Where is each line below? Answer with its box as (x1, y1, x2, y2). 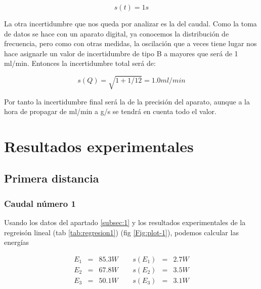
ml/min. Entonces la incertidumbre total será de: (4, 58, 156, 68)
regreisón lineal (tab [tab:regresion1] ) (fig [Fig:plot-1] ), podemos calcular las (4, 227, 239, 237)
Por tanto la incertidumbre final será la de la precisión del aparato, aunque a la (4, 96, 250, 106)
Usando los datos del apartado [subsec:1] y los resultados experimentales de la (4, 217, 246, 228)
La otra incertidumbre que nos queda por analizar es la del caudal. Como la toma (4, 18, 257, 28)
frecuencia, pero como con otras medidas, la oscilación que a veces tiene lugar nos (4, 38, 257, 49)
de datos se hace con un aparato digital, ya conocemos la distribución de (4, 28, 229, 39)
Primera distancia (4, 170, 99, 186)
